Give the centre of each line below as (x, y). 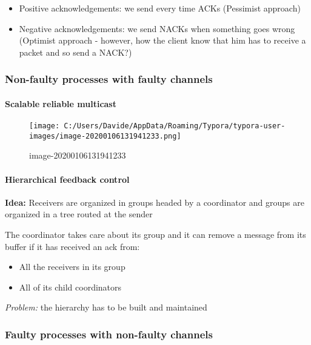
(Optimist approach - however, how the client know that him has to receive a (162, 40)
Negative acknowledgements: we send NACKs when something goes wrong (157, 28)
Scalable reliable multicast (61, 103)
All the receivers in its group (72, 267)
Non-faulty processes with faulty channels (109, 79)
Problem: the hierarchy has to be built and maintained (106, 307)
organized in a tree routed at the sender (79, 214)
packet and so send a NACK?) (75, 52)
